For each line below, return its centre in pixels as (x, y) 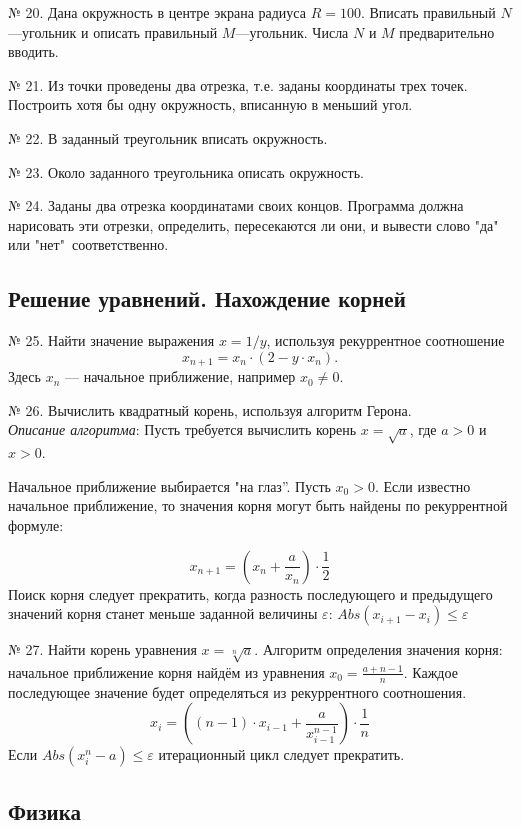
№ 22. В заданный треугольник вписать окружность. (168, 137)
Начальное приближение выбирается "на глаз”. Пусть (169, 485)
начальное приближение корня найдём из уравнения (166, 671)
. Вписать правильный (428, 12)
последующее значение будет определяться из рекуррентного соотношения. (237, 691)
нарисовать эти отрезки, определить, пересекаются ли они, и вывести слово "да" (253, 224)
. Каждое (430, 671)
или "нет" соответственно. (88, 244)
